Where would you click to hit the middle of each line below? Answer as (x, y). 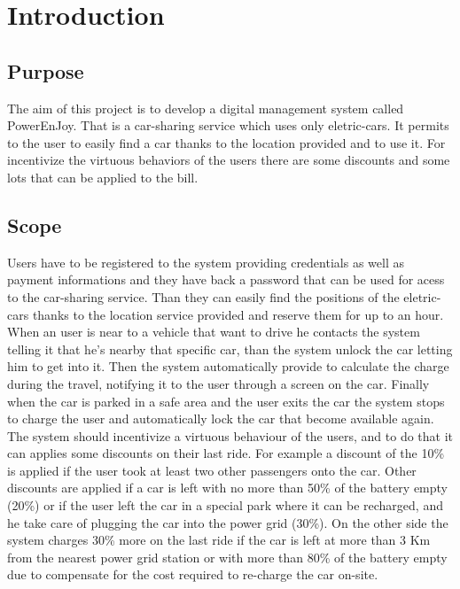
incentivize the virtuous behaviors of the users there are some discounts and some (229, 160)
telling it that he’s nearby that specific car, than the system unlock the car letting (230, 349)
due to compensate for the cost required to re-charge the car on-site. (193, 574)
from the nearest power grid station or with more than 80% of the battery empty (227, 557)
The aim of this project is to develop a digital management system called (206, 108)
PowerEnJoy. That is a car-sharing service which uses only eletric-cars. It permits (228, 125)
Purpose (46, 70)
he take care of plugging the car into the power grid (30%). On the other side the (228, 522)
